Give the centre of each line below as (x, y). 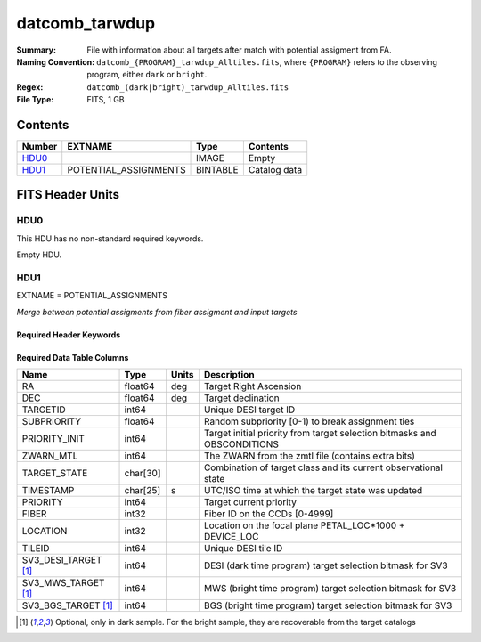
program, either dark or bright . (147, 75)
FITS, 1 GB (106, 100)
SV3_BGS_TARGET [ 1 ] (67, 605)
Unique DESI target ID (249, 410)
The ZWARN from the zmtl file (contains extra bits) (310, 456)
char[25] (143, 491)
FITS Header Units (68, 195)
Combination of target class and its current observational (323, 467)
